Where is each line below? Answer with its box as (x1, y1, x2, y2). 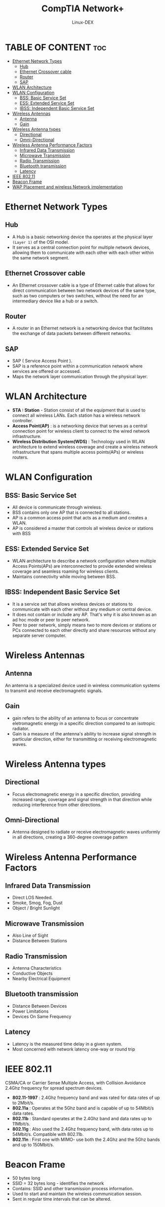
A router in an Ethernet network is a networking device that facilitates (12, 325, 153, 331)
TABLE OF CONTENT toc (5, 41, 107, 53)
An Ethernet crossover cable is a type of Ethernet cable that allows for (12, 282, 155, 288)
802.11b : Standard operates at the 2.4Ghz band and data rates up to (12, 1115, 152, 1121)
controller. (12, 418, 33, 424)
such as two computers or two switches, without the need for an (12, 293, 143, 298)
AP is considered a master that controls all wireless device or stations (12, 525, 154, 531)
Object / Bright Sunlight (12, 905, 60, 911)
